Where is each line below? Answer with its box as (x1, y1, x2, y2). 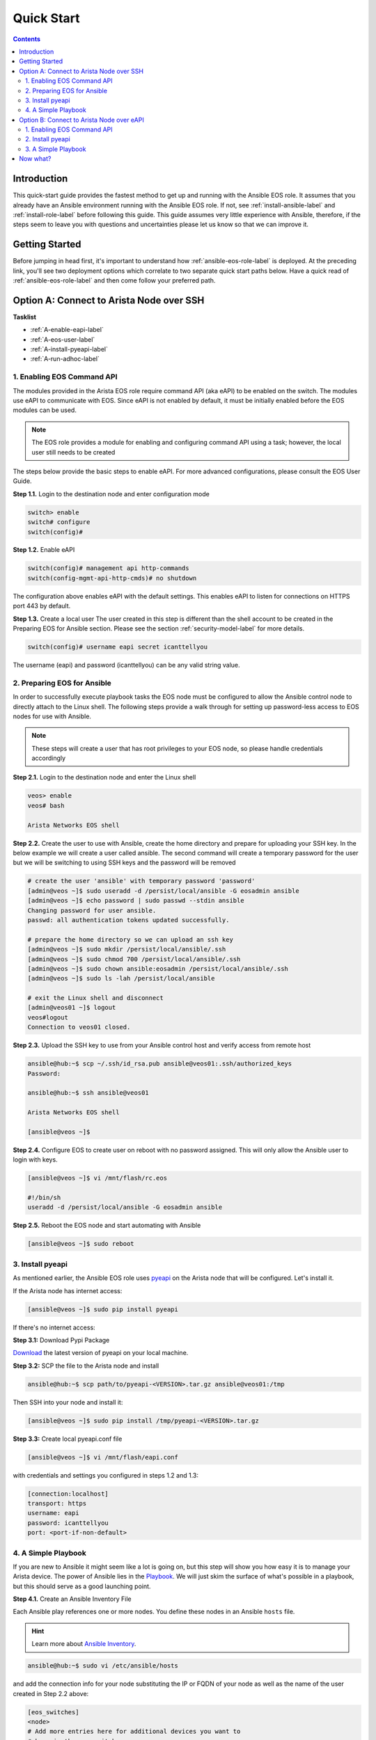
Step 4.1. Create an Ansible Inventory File (13, 1595, 132, 1604)
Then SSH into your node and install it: (13, 1398, 123, 1406)
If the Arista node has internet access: (13, 1286, 123, 1295)
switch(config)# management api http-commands (27, 564, 189, 572)
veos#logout (27, 1013, 69, 1021)
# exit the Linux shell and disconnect (27, 994, 164, 1002)
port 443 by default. (13, 602, 71, 610)
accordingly (31, 754, 66, 762)
